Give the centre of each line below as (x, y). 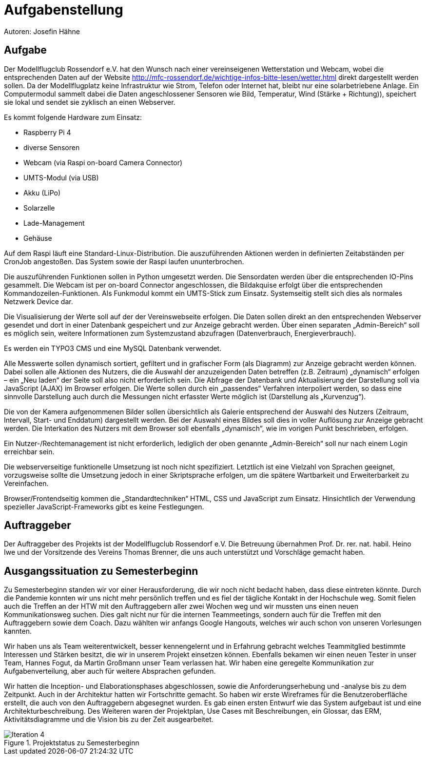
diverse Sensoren (52, 147)
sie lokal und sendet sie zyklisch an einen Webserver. (90, 102)
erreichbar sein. (29, 451)
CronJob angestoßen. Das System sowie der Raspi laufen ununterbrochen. (124, 261)
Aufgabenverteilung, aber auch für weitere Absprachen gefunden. (110, 671)
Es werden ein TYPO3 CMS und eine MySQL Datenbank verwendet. (113, 348)
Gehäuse (38, 238)
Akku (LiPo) (42, 193)
